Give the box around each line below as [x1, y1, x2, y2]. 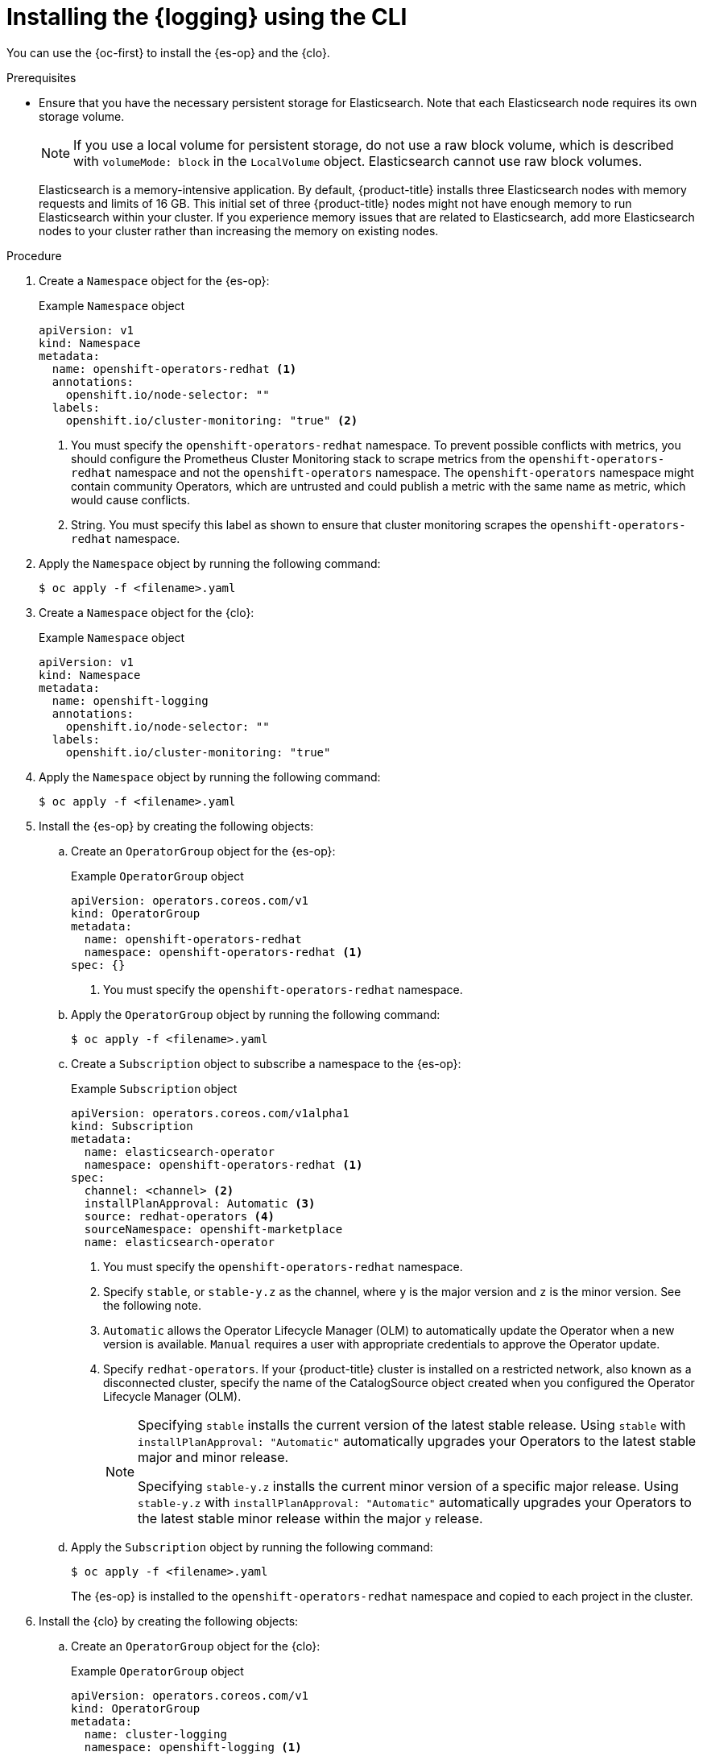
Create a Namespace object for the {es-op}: [39, 273, 270, 288]
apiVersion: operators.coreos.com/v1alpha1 [71, 1106, 349, 1120]
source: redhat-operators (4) [84, 1209, 275, 1223]
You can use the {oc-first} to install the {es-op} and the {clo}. [6, 45, 330, 60]
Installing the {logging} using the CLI [6, 3, 407, 31]
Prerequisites [6, 70, 77, 85]
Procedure [6, 248, 62, 263]
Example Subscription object [71, 1081, 238, 1095]
